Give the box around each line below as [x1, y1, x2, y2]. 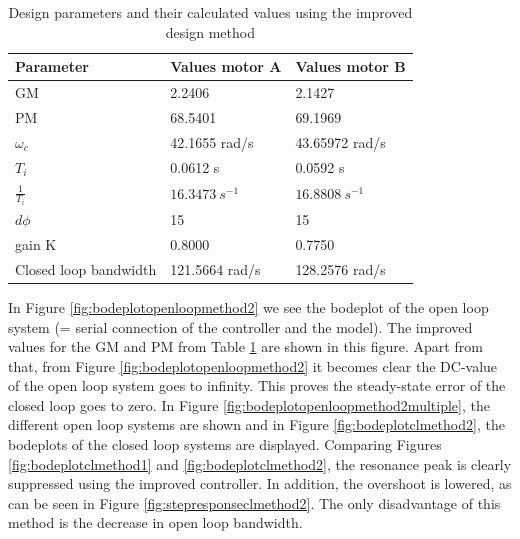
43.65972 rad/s [295, 131, 386, 152]
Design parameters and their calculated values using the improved [8, 2, 413, 22]
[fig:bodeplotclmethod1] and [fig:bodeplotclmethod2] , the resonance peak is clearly [8, 453, 512, 474]
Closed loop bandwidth [15, 258, 157, 279]
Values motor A [170, 56, 282, 77]
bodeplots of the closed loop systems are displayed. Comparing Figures [8, 434, 442, 455]
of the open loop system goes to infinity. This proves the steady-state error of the [8, 375, 506, 396]
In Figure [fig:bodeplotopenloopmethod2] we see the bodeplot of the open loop [8, 296, 489, 317]
